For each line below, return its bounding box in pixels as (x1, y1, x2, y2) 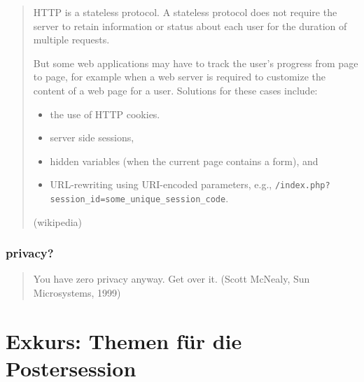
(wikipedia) (33, 214, 83, 229)
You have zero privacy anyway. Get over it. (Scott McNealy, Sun (33, 271, 310, 286)
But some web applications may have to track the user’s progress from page (33, 55, 358, 70)
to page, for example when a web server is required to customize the (33, 69, 326, 84)
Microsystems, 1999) (33, 285, 121, 300)
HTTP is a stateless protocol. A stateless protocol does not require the (33, 5, 337, 19)
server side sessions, (50, 130, 134, 145)
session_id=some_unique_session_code (50, 194, 226, 204)
